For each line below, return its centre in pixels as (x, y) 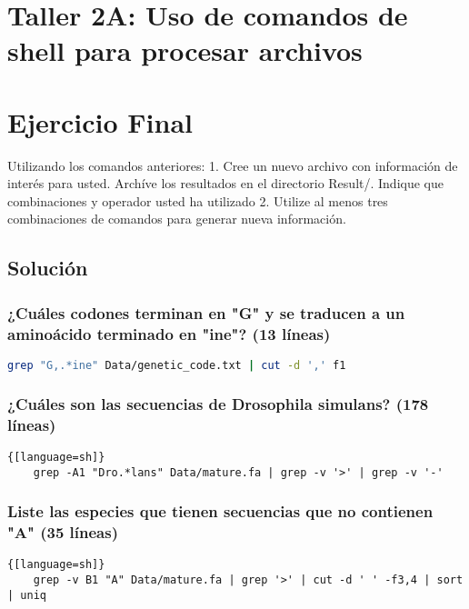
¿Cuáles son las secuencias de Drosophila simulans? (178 (218, 403)
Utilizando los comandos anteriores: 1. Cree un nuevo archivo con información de (233, 165)
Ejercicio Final (100, 121)
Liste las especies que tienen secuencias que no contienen (220, 511)
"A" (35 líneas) (63, 532)
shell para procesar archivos (185, 50)
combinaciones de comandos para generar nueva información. (177, 219)
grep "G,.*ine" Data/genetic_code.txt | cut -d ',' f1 (177, 365)
